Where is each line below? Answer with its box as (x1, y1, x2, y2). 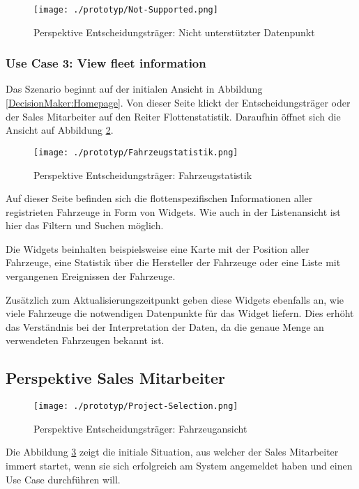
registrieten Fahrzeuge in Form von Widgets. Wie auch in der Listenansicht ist (6, 204, 341, 219)
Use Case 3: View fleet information (6, 54, 206, 72)
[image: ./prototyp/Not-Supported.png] (33, 5, 218, 15)
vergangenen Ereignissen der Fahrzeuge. (6, 269, 176, 284)
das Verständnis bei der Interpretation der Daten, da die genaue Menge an (6, 319, 324, 334)
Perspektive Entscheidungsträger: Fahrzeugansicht (33, 421, 247, 435)
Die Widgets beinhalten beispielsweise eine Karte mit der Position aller (6, 241, 310, 256)
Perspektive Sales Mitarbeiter (6, 367, 226, 389)
